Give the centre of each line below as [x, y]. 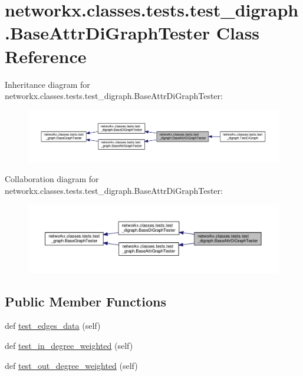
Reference [46, 56]
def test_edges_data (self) [53, 326]
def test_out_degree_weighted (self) [71, 365]
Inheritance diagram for [47, 84]
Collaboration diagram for [52, 179]
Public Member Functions [85, 301]
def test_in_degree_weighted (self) [69, 345]
